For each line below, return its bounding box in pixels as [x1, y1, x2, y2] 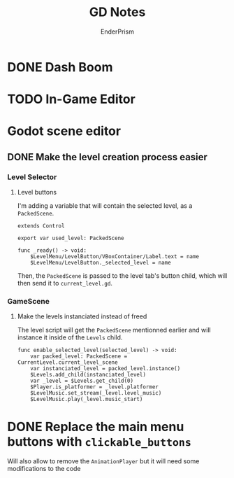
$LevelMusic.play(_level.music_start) [30, 396, 143, 403]
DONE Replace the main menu [7, 419, 184, 435]
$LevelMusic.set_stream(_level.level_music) [30, 390, 162, 397]
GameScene [7, 296, 50, 306]
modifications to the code [7, 465, 82, 473]
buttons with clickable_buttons [7, 434, 192, 450]
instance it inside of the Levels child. [17, 333, 123, 342]
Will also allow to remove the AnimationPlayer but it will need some [7, 457, 200, 465]
